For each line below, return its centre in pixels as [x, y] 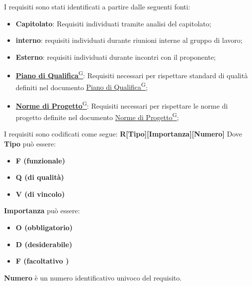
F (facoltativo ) [42, 261]
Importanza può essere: [42, 211]
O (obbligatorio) [44, 227]
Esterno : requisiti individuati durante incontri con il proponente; [116, 57]
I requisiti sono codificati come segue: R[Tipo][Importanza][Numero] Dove [123, 134]
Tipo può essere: [30, 143]
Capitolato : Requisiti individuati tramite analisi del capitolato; [113, 23]
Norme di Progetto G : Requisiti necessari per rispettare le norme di [122, 105]
